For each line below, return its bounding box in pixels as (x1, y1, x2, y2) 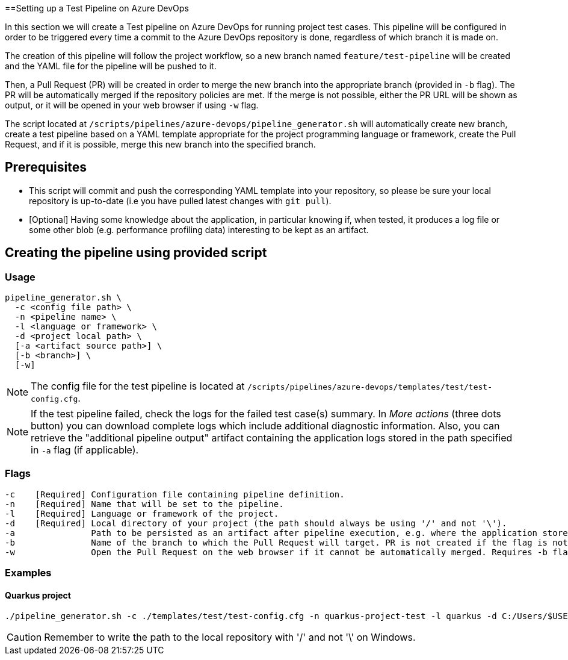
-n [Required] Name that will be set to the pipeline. (5, 499, 284, 509)
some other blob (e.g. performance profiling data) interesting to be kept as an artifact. (29, 224, 369, 235)
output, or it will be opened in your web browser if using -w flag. (5, 100, 259, 110)
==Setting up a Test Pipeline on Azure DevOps (5, 3, 189, 13)
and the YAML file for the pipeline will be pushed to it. (5, 61, 217, 71)
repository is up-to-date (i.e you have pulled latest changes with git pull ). (29, 195, 332, 206)
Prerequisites (5, 160, 87, 175)
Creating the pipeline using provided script (5, 245, 267, 261)
